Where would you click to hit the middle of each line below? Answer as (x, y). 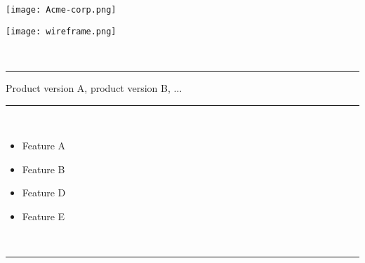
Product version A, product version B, (88, 87)
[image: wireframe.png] (61, 31)
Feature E (44, 216)
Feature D (44, 193)
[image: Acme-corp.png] (61, 10)
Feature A (44, 146)
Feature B (44, 169)
